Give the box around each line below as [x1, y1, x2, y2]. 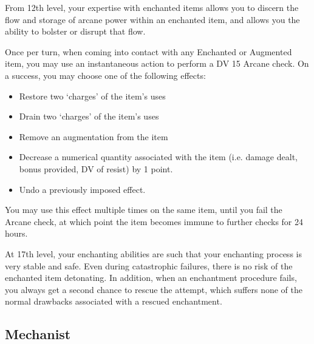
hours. [5, 227, 28, 240]
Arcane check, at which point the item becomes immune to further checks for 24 [5, 215, 304, 228]
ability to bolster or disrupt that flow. [5, 25, 146, 38]
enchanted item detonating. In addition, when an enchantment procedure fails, [5, 271, 297, 284]
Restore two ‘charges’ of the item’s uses [19, 89, 166, 102]
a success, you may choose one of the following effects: [5, 69, 206, 81]
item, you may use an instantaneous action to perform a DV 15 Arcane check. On [5, 57, 309, 70]
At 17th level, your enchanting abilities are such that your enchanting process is [5, 247, 302, 260]
